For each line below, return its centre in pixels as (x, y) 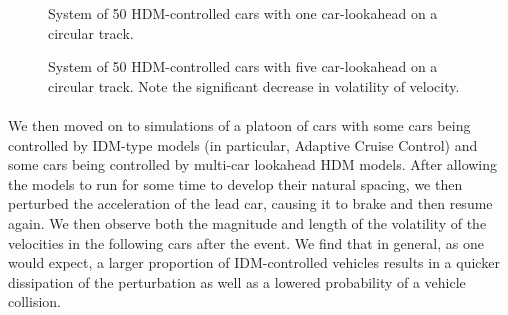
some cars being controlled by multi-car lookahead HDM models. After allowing (253, 164)
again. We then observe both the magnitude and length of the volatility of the (247, 222)
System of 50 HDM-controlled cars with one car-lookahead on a (243, 13)
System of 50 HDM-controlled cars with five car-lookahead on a (243, 66)
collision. (34, 301)
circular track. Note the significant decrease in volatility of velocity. (254, 85)
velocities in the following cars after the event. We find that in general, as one (246, 242)
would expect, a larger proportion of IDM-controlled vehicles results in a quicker (254, 262)
